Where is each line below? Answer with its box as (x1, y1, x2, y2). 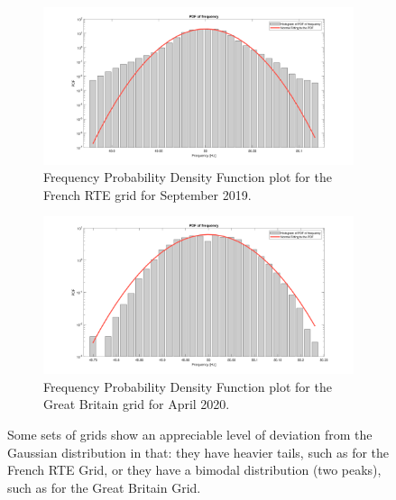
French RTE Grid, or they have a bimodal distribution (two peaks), (7, 460, 382, 479)
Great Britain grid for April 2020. (43, 395, 230, 414)
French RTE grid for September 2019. (43, 185, 252, 204)
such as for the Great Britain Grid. (7, 477, 201, 496)
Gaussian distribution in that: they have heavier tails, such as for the (7, 442, 390, 461)
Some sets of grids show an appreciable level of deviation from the (7, 424, 373, 443)
